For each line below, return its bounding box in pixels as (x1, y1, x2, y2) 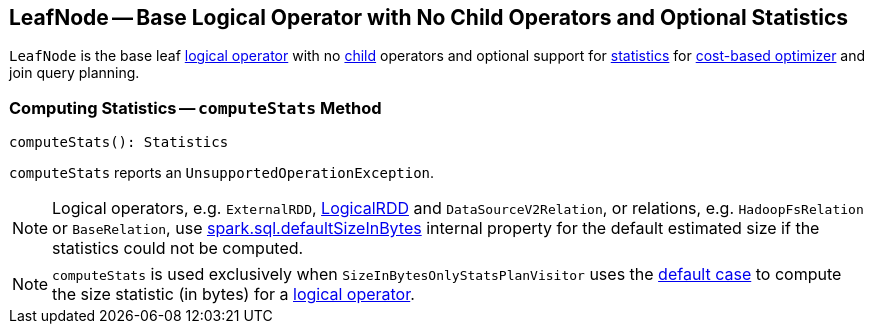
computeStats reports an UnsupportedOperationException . (9, 164, 435, 182)
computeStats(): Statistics (9, 134, 229, 151)
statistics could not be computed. (52, 238, 304, 259)
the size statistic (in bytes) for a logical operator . (52, 284, 415, 305)
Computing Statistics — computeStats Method (9, 97, 382, 118)
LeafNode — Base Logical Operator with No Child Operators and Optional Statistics (9, 5, 848, 30)
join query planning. (9, 64, 140, 82)
